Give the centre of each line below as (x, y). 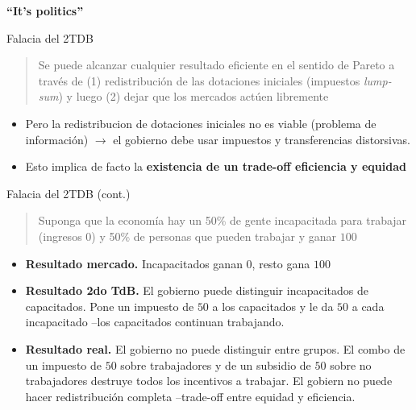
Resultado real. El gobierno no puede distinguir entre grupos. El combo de (215, 348)
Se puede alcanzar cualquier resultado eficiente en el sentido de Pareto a (216, 65)
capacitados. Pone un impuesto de (110, 306)
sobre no (351, 364)
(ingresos (60, 236)
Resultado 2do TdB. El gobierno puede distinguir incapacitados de (197, 290)
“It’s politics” (45, 10)
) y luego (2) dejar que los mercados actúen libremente (193, 96)
